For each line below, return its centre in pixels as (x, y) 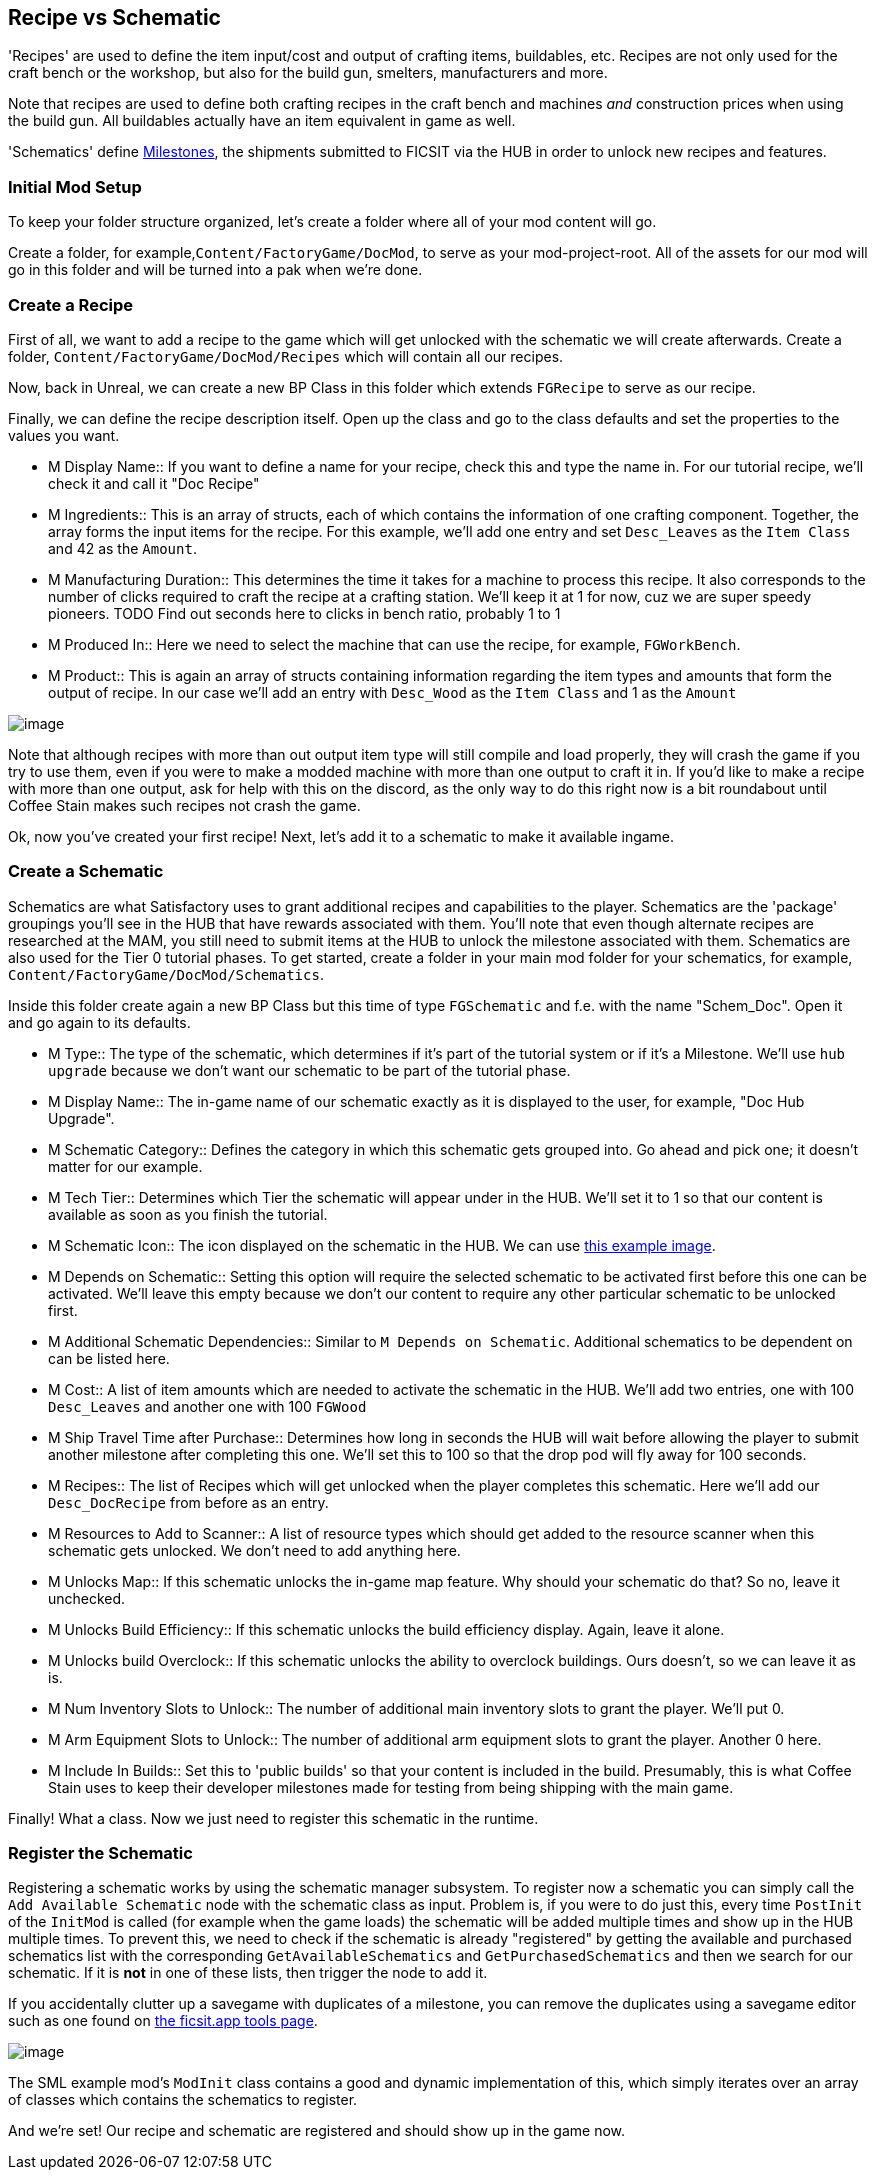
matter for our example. (125, 1166)
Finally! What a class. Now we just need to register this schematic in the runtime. (273, 1818)
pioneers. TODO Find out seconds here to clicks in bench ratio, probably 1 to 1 (304, 613)
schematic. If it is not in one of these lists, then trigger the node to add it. (248, 1973)
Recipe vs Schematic (114, 17)
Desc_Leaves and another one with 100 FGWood (207, 1406)
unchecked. (87, 1598)
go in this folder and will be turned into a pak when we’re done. (215, 270)
